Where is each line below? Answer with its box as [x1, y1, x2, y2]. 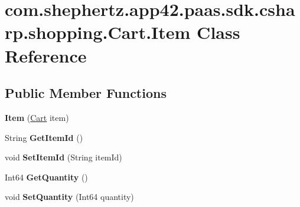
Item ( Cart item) [5, 111, 69, 123]
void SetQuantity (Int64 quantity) [5, 190, 134, 203]
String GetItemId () [5, 131, 83, 143]
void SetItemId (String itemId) [5, 151, 122, 163]
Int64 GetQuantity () [5, 170, 88, 183]
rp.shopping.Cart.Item [5, 20, 191, 44]
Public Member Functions [5, 84, 167, 102]
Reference [5, 43, 87, 67]
